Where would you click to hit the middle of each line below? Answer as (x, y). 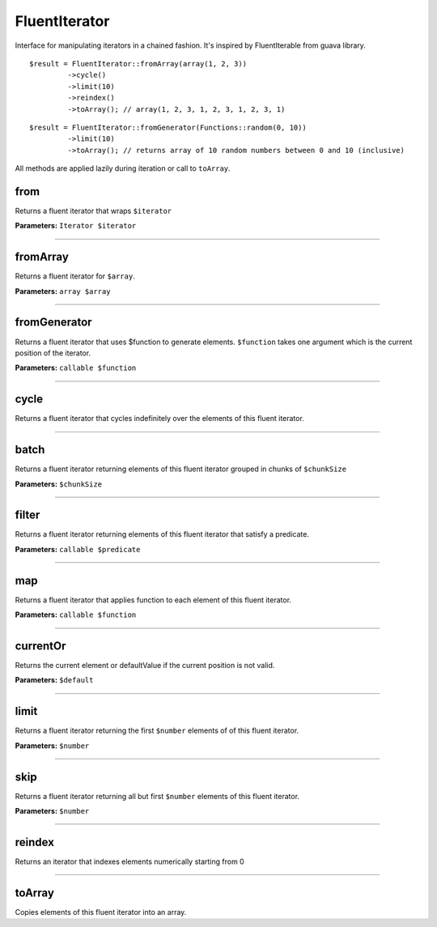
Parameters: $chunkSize (59, 484)
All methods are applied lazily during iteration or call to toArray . (123, 168)
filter (28, 515)
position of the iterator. (53, 353)
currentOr (40, 646)
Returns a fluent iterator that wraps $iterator (93, 210)
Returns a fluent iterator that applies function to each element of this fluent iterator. (153, 600)
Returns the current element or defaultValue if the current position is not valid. (145, 665)
